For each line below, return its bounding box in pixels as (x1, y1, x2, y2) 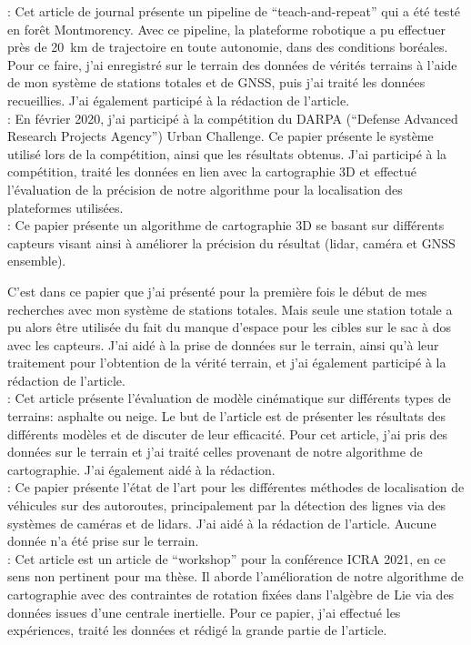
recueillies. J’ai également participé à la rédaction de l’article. (7, 90, 350, 109)
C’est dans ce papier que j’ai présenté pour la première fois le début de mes (7, 281, 427, 300)
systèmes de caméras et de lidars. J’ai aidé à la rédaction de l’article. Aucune (7, 513, 436, 532)
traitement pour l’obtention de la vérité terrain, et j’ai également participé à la (7, 353, 446, 372)
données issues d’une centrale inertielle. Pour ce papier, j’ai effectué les (7, 602, 401, 621)
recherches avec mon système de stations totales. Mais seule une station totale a (7, 299, 453, 318)
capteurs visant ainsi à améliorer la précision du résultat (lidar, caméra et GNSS (7, 233, 456, 252)
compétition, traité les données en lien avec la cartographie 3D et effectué (7, 162, 416, 181)
